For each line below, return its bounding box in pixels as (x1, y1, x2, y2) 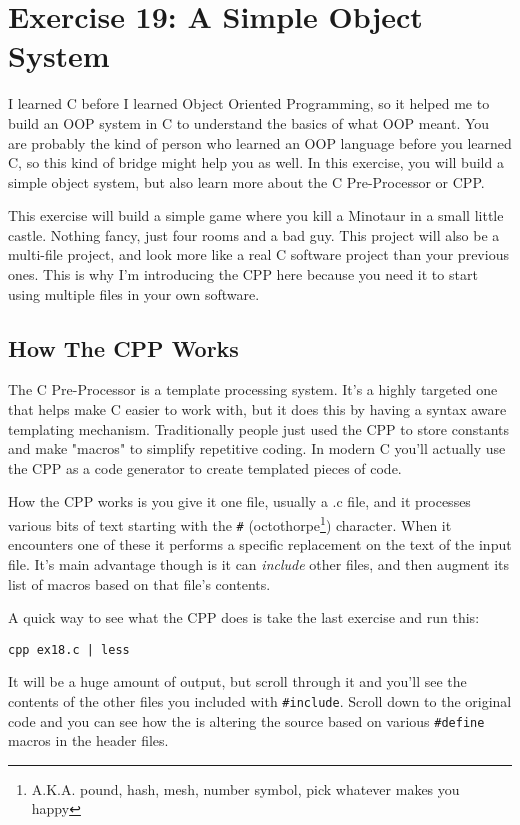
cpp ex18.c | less (8, 642, 130, 657)
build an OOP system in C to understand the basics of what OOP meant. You (8, 112, 490, 133)
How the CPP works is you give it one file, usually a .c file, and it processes (8, 491, 471, 512)
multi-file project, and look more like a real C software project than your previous (8, 244, 509, 265)
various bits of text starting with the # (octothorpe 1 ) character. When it (8, 512, 452, 535)
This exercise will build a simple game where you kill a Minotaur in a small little (8, 205, 504, 226)
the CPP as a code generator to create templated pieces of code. (8, 457, 402, 478)
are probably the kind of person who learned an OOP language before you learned (8, 132, 512, 153)
